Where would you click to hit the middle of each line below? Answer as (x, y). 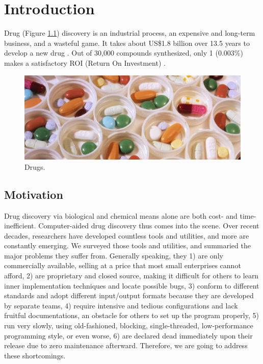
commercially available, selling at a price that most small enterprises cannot (123, 265)
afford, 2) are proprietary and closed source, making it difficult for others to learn (131, 276)
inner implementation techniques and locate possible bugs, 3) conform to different (132, 285)
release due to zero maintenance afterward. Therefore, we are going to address (126, 345)
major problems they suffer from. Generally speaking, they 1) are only (114, 255)
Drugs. (35, 166)
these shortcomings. (35, 355)
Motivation (34, 194)
